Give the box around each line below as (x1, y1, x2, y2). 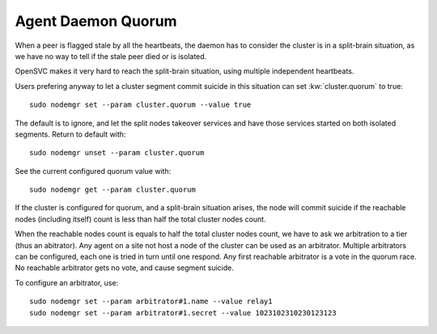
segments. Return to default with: (15, 129, 126, 139)
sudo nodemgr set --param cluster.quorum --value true (29, 100, 252, 109)
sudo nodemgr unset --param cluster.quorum (29, 148, 205, 158)
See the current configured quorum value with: (15, 166, 172, 175)
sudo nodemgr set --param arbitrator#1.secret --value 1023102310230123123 (29, 308, 337, 317)
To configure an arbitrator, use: (15, 277, 119, 287)
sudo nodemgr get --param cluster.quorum (29, 185, 196, 194)
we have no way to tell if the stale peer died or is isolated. (15, 51, 207, 61)
